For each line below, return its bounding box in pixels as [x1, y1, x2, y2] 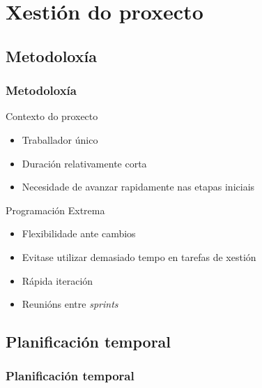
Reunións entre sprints [22, 297, 118, 311]
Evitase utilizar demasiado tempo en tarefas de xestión [22, 249, 256, 264]
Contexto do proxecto [6, 109, 98, 124]
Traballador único [22, 132, 98, 147]
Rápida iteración [22, 273, 93, 288]
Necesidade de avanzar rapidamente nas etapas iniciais [22, 179, 255, 194]
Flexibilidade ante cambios [22, 226, 136, 241]
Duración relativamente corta [22, 156, 147, 170]
